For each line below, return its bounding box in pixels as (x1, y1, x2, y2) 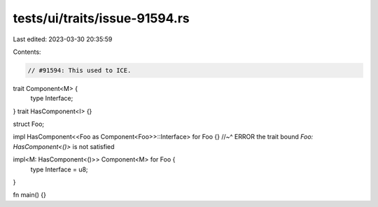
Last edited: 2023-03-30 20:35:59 (13, 35, 113, 43)
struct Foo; (13, 120, 45, 129)
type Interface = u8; (30, 165, 88, 173)
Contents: (13, 48, 41, 56)
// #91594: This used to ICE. (27, 66, 132, 74)
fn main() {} (13, 191, 47, 199)
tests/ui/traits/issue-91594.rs (13, 10, 190, 26)
